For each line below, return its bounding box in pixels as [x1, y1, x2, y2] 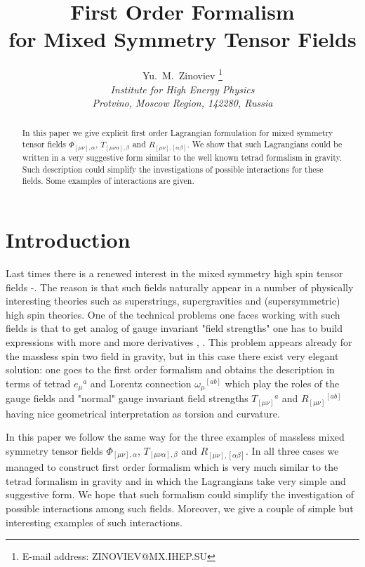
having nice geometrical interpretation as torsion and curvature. [6, 406, 280, 420]
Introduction [6, 225, 131, 254]
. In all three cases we [246, 443, 339, 458]
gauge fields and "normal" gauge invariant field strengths [6, 391, 248, 406]
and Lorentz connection [90, 375, 192, 390]
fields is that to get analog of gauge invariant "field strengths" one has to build [6, 321, 343, 335]
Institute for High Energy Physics [110, 81, 255, 96]
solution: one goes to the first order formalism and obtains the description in [6, 362, 335, 377]
